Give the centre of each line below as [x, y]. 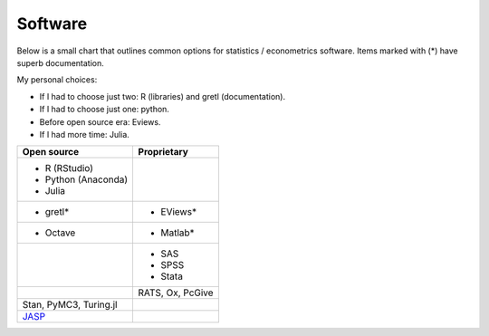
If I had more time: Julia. [85, 134]
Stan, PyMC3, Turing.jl [70, 305]
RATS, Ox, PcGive [176, 293]
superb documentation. [60, 62]
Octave [60, 233]
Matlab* [177, 233]
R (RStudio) [69, 168]
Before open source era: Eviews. [100, 121]
